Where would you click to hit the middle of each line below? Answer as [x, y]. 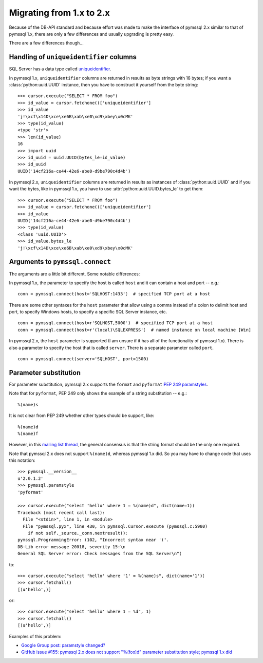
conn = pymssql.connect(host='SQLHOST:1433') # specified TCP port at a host [114, 294]
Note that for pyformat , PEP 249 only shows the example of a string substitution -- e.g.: [98, 394]
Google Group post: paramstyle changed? [63, 645]
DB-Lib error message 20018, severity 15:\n [72, 547]
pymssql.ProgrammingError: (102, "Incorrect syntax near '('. [94, 540]
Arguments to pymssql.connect [60, 262]
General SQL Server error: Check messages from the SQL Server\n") [100, 554]
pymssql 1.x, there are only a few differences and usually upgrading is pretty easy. [91, 34]
